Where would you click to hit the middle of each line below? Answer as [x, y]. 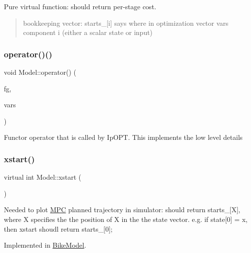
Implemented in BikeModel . [45, 245]
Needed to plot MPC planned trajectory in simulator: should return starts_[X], [122, 210]
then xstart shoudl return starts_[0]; [58, 228]
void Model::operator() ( [40, 72]
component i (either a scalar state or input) [88, 32]
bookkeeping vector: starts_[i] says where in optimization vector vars [126, 23]
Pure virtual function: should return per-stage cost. [80, 6]
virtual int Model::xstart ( [43, 177]
